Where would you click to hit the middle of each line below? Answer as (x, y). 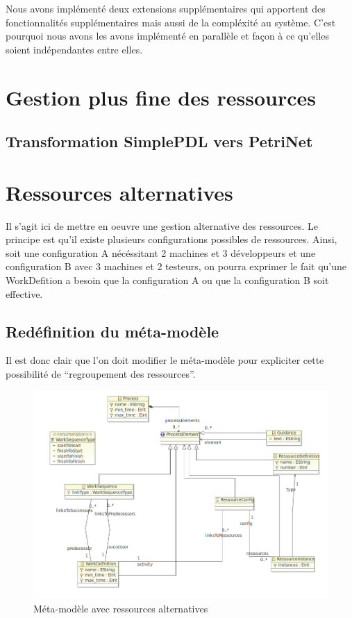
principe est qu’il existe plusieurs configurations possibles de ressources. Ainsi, (171, 239)
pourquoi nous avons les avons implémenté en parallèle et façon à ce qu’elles (167, 36)
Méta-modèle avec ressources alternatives (121, 608)
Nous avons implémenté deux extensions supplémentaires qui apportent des (166, 8)
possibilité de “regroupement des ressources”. (101, 374)
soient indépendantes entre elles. (74, 49)
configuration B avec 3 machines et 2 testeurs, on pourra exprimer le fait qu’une (176, 266)
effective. (24, 293)
